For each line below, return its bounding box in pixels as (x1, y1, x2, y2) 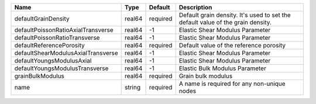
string (124, 84, 140, 91)
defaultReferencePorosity (14, 41, 85, 49)
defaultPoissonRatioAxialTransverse (14, 26, 114, 34)
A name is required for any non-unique (178, 79, 286, 88)
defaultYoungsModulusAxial (14, 57, 92, 64)
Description (178, 4, 212, 11)
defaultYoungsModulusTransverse (14, 64, 109, 72)
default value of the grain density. (178, 18, 272, 26)
